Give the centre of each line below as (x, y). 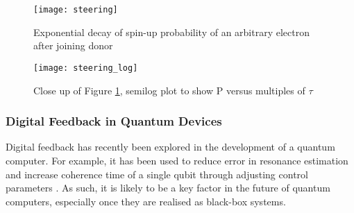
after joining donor (73, 45)
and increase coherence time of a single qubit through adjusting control (157, 174)
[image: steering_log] (86, 68)
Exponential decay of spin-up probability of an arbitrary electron (171, 32)
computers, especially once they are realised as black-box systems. (146, 201)
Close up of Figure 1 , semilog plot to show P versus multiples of (169, 90)
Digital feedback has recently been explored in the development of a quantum (170, 147)
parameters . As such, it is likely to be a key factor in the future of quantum (168, 188)
